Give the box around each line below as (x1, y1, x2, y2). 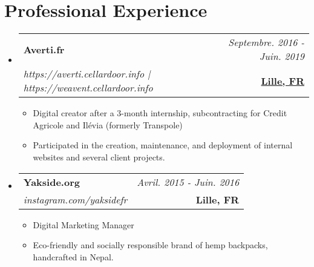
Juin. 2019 (259, 49, 304, 64)
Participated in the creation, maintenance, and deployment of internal (33, 139, 293, 151)
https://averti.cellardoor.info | (23, 67, 151, 81)
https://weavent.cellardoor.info (23, 81, 153, 95)
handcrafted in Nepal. (33, 250, 114, 263)
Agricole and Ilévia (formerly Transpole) (33, 118, 183, 131)
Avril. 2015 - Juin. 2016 (137, 174, 240, 189)
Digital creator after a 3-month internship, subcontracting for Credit (33, 107, 287, 119)
